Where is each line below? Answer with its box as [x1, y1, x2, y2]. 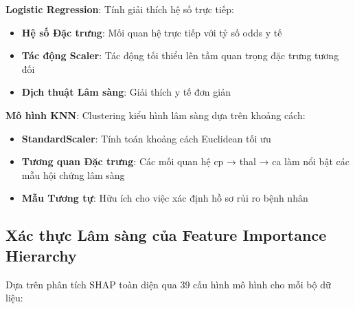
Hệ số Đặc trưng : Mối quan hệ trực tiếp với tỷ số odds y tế [21, 25, 282, 39]
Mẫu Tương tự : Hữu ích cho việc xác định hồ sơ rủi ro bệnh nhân [21, 191, 308, 205]
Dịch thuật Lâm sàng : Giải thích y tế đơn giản [21, 85, 231, 99]
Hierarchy [5, 244, 77, 266]
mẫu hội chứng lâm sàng [21, 167, 125, 182]
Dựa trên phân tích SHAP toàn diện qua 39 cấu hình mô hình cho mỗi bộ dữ [5, 277, 331, 291]
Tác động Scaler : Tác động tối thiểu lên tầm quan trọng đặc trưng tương [21, 48, 339, 63]
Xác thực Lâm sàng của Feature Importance [5, 224, 327, 246]
